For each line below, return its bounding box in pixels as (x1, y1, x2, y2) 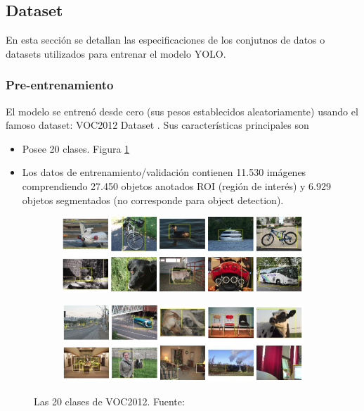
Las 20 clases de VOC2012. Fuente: (34, 394, 185, 409)
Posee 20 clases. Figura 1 (22, 141, 130, 156)
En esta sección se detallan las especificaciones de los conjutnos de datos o (6, 32, 325, 47)
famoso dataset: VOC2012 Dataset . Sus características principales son (6, 118, 309, 132)
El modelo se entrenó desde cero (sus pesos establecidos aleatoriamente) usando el (6, 103, 358, 118)
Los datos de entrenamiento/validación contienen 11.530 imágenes (22, 165, 306, 179)
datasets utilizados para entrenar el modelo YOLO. (6, 46, 226, 61)
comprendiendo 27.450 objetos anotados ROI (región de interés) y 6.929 (22, 178, 332, 193)
